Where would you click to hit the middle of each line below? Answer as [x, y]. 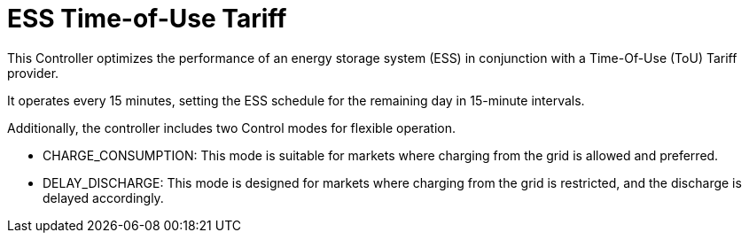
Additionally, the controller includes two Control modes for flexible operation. [232, 128]
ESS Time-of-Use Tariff [147, 19]
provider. [33, 73]
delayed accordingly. [103, 197]
